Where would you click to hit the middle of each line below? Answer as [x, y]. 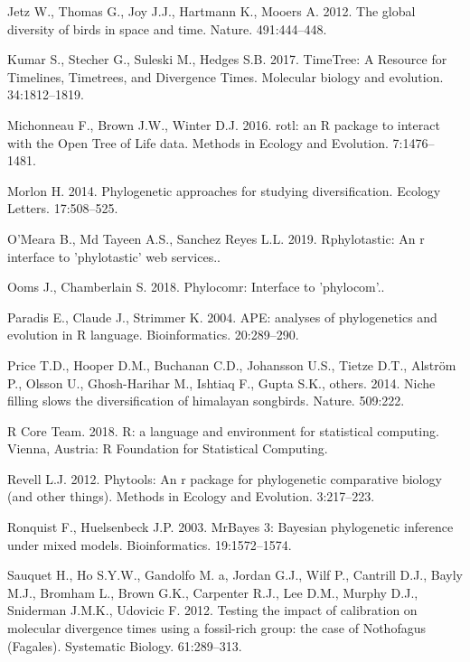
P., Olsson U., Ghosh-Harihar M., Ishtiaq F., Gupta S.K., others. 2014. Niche [221, 382]
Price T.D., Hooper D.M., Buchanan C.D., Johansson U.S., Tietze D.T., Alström [232, 364]
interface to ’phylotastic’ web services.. [114, 256]
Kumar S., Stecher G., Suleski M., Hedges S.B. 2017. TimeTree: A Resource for [227, 59]
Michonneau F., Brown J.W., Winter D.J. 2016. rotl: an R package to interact [224, 124]
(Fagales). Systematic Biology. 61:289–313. [125, 645]
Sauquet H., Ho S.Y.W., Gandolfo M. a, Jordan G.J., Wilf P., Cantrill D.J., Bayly [235, 575]
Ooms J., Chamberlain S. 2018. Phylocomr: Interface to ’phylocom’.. [196, 287]
